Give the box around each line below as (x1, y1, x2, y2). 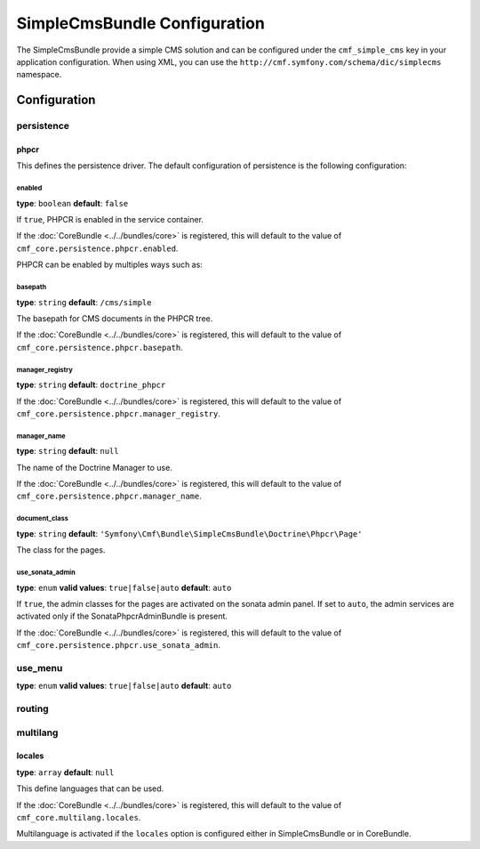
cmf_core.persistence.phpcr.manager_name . (16, 490, 202, 502)
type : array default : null (16, 766, 115, 778)
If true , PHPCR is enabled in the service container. (16, 214, 204, 225)
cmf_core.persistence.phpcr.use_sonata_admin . (16, 640, 221, 651)
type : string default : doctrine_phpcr (16, 379, 166, 391)
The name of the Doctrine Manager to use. (16, 462, 172, 473)
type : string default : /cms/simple (16, 296, 152, 307)
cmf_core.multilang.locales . (16, 813, 141, 823)
